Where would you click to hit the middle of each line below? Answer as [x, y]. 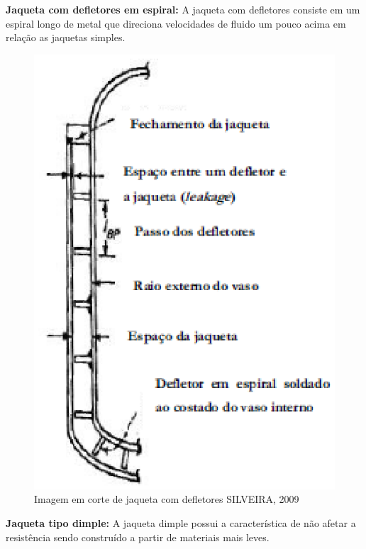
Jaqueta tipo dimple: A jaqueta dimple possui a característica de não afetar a [181, 522]
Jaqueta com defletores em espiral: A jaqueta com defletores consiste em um [183, 9]
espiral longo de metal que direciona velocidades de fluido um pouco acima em [176, 23]
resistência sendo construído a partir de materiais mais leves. [138, 537]
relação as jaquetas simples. [66, 37]
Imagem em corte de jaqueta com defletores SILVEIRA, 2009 [167, 499]
